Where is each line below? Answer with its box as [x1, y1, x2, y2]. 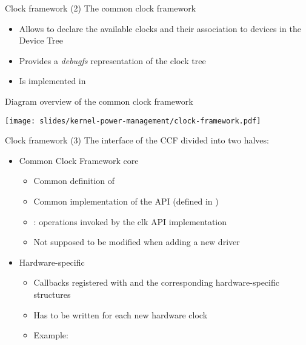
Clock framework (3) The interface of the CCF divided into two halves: [5, 134, 269, 146]
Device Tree [19, 34, 63, 47]
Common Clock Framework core [19, 154, 139, 166]
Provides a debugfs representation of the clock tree [19, 54, 206, 67]
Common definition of [33, 174, 115, 187]
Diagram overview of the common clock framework [5, 94, 193, 107]
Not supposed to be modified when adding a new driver [33, 235, 240, 248]
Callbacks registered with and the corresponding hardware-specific [33, 276, 279, 289]
